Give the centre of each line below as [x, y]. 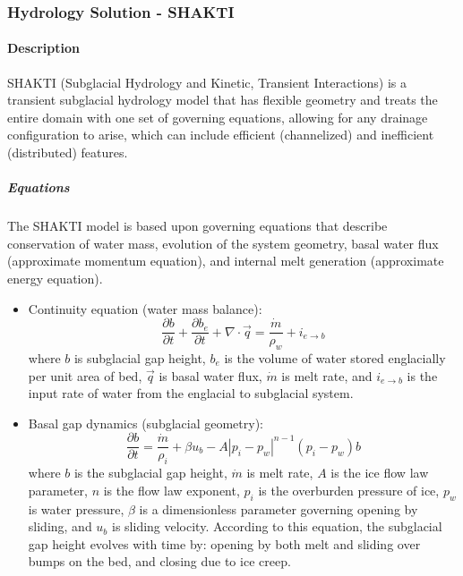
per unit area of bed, [85, 375]
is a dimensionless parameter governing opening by [279, 508]
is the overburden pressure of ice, [349, 490]
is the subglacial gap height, [150, 473]
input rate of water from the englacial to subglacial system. [191, 393]
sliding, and [60, 526]
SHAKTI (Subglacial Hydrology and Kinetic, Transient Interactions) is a [207, 82]
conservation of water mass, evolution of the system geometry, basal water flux [223, 243]
